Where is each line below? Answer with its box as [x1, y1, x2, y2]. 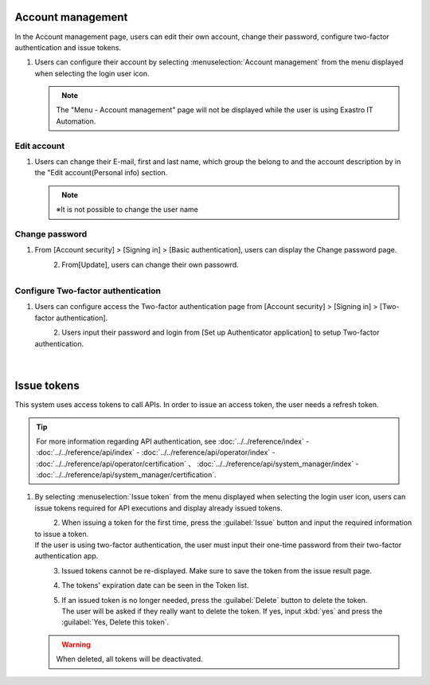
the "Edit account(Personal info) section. [34, 168, 168, 178]
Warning [61, 640, 91, 649]
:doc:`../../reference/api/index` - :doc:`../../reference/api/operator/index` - [36, 448, 276, 457]
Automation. [56, 116, 96, 126]
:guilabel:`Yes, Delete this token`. [61, 617, 170, 627]
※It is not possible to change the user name [56, 205, 198, 214]
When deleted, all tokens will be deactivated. [56, 654, 203, 664]
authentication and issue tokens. [14, 42, 122, 52]
